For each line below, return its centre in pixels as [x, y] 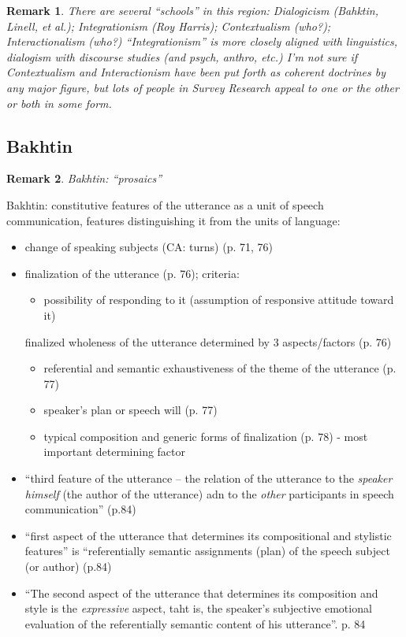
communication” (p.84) [80, 509]
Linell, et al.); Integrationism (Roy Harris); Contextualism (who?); [169, 26]
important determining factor [115, 452]
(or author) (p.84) [68, 567]
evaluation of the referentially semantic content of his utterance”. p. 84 [195, 623]
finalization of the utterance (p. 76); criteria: [132, 273]
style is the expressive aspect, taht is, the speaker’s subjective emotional [198, 608]
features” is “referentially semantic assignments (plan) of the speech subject [207, 551]
